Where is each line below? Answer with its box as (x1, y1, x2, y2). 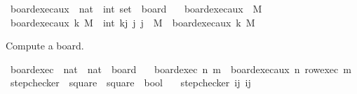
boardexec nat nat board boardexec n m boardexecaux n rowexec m (10, 61, 351, 76)
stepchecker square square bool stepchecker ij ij (10, 75, 251, 90)
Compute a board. (6, 38, 84, 53)
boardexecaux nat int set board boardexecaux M (10, 1, 262, 15)
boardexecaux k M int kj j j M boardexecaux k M (10, 15, 255, 29)
